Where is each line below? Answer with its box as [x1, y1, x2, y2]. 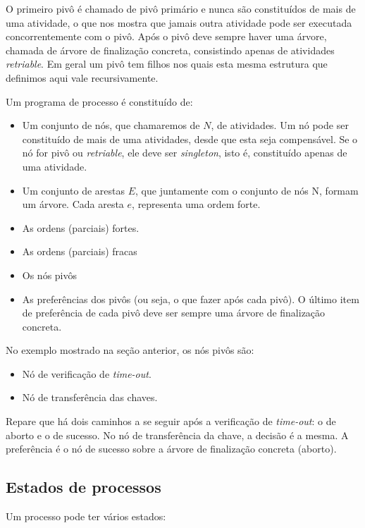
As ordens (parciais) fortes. [22, 220, 140, 235]
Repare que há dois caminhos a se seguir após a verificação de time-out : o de [6, 414, 336, 429]
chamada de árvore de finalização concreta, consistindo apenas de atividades [6, 42, 335, 57]
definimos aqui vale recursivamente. [6, 70, 159, 85]
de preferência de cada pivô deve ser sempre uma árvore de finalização [22, 305, 326, 320]
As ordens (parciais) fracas [22, 244, 137, 259]
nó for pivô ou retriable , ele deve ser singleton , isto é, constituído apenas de [22, 145, 347, 160]
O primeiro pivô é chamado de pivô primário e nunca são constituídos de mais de [6, 1, 356, 16]
